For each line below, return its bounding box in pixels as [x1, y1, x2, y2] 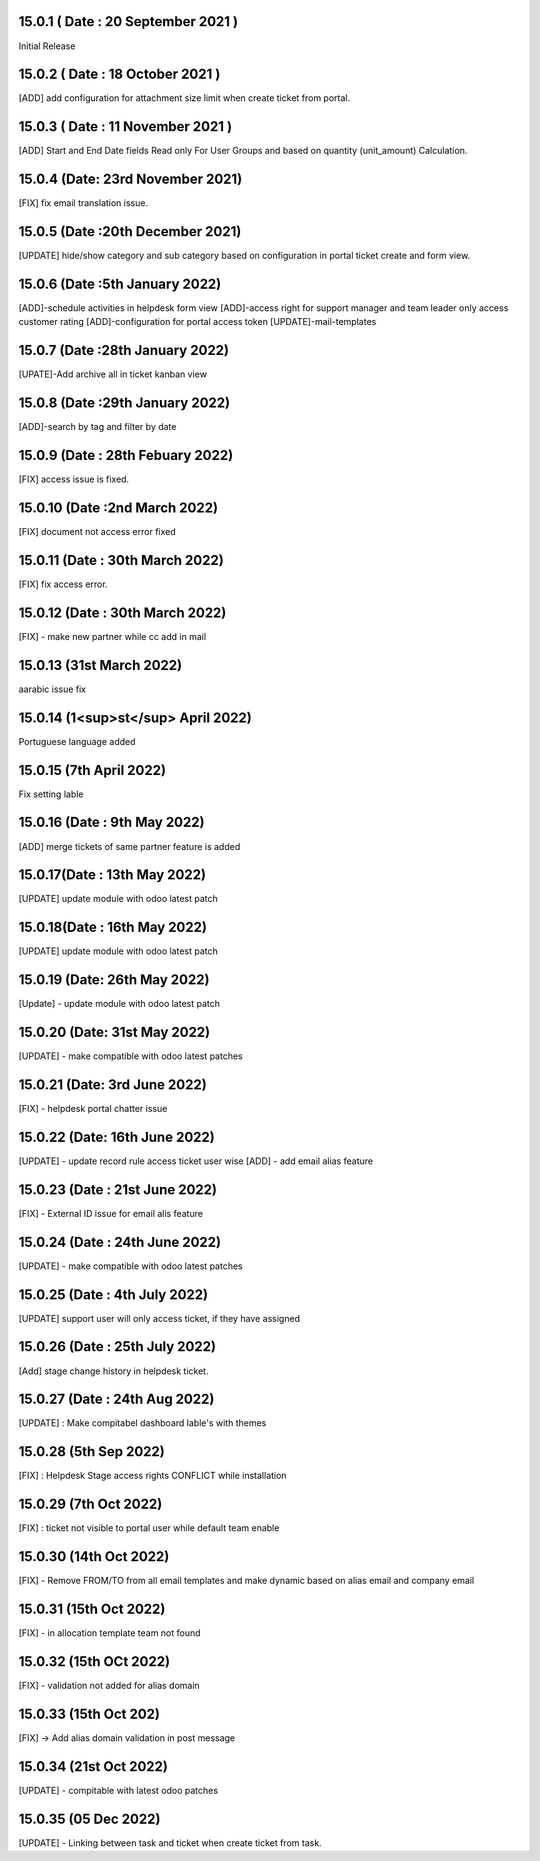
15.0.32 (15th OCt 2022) [18, 1653, 170, 1670]
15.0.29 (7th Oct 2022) [18, 1496, 163, 1513]
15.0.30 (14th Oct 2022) [18, 1548, 170, 1565]
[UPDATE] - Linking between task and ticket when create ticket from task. [18, 1836, 322, 1849]
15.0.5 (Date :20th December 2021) [18, 223, 242, 240]
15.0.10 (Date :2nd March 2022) [18, 499, 219, 516]
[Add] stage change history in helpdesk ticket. [18, 1365, 209, 1377]
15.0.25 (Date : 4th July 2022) [18, 1286, 209, 1303]
